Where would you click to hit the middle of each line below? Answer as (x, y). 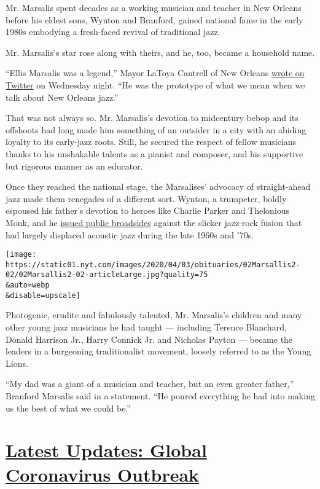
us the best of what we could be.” (68, 408)
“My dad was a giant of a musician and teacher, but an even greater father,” (150, 384)
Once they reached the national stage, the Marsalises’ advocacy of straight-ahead (158, 186)
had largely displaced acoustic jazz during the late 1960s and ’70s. (130, 234)
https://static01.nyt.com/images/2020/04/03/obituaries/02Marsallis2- (153, 264)
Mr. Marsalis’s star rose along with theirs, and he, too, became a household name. (160, 52)
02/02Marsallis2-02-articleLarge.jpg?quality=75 (107, 275)
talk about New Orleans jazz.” (62, 97)
